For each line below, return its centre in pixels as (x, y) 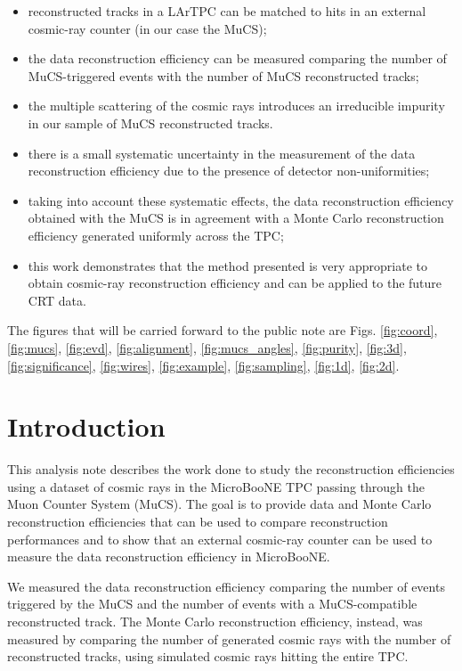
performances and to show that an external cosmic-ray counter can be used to (220, 539)
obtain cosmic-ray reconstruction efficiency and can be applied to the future (235, 283)
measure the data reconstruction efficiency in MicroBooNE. (169, 556)
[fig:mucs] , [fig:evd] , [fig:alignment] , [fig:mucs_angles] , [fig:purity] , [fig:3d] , (207, 347)
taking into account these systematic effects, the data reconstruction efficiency (241, 200)
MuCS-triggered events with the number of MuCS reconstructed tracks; (223, 75)
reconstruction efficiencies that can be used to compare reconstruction (198, 521)
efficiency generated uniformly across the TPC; (156, 235)
